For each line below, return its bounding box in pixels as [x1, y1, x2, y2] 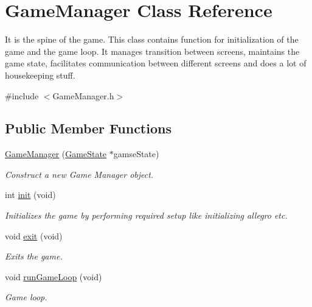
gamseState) [113, 147, 159, 160]
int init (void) [5, 188, 56, 201]
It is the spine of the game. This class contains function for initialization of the [5, 33, 299, 46]
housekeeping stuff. [5, 68, 75, 81]
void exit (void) [5, 229, 63, 242]
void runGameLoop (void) [5, 270, 102, 283]
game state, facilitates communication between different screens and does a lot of [5, 57, 307, 69]
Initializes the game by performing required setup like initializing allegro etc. [5, 209, 288, 222]
